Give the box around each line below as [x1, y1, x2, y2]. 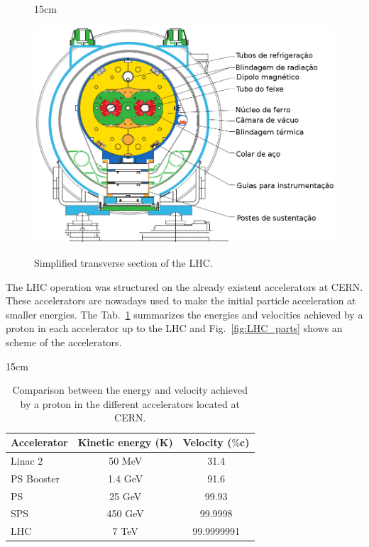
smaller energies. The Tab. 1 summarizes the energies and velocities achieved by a [6, 306, 363, 321]
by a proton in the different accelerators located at [20, 396, 240, 411]
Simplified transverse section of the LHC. [34, 255, 213, 270]
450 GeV [106, 506, 144, 521]
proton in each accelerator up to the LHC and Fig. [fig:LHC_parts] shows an [6, 321, 343, 336]
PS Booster [11, 470, 60, 485]
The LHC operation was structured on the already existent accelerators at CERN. [6, 279, 363, 294]
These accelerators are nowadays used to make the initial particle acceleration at [6, 293, 356, 308]
